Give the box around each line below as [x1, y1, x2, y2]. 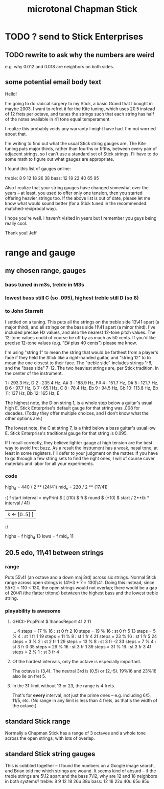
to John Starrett [5, 308, 44, 315]
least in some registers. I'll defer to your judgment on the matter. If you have [5, 450, 158, 456]
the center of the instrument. [5, 370, 63, 376]
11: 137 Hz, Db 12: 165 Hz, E [5, 390, 60, 396]
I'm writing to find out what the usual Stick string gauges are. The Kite [5, 140, 146, 146]
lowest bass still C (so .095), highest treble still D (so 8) [5, 294, 139, 301]
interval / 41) [5, 500, 30, 506]
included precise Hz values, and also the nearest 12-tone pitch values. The [5, 329, 156, 335]
